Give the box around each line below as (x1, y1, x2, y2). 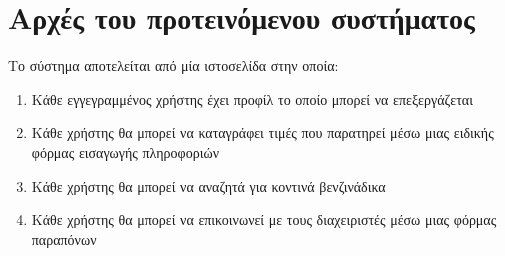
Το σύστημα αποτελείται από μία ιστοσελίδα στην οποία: (8, 55, 339, 76)
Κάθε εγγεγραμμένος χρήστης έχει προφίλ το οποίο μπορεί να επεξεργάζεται (31, 88, 473, 109)
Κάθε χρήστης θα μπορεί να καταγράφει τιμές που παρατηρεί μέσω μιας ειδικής (31, 122, 494, 143)
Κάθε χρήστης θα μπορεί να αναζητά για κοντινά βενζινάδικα (31, 175, 386, 196)
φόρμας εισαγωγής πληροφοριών (31, 141, 219, 162)
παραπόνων (31, 228, 97, 249)
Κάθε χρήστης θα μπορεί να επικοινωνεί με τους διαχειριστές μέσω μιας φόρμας (31, 209, 497, 230)
